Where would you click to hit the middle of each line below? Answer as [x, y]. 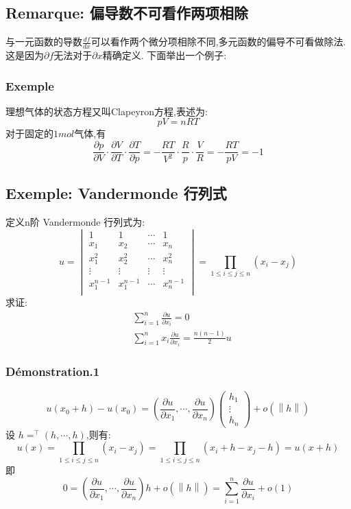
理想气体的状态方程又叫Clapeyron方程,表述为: [107, 111]
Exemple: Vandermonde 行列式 [116, 193]
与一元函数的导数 [44, 42]
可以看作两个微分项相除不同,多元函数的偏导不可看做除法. [218, 42]
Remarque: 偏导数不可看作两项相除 [127, 13]
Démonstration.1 [53, 371]
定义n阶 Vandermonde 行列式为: [75, 222]
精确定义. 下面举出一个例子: [165, 55]
